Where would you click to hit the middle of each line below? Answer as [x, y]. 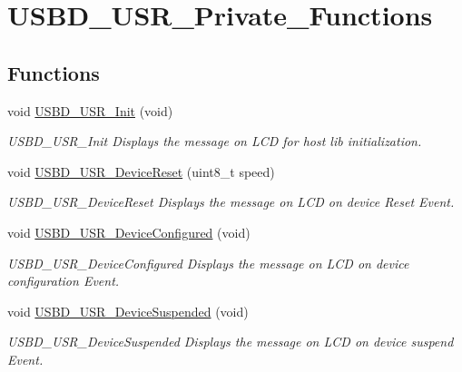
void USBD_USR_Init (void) [90, 110]
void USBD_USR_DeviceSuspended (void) [128, 311]
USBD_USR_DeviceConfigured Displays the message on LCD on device [208, 263]
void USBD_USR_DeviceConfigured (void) [129, 232]
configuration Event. [64, 281]
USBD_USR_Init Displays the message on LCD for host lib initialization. [215, 141]
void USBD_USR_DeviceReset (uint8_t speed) [141, 171]
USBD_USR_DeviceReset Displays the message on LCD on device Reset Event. [231, 202]
